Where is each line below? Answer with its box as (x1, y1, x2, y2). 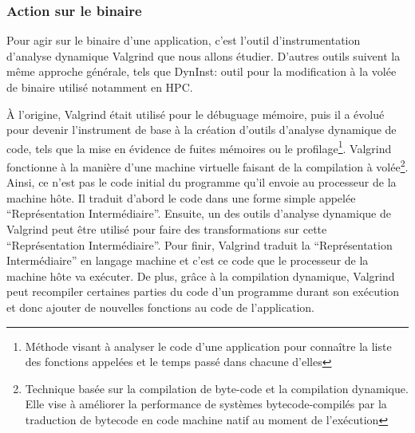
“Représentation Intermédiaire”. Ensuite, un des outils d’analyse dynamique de (6, 205, 391, 222)
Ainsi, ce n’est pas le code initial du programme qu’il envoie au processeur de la (6, 174, 397, 191)
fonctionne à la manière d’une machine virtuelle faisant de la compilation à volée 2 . (6, 156, 409, 175)
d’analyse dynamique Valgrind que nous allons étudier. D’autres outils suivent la (6, 47, 401, 64)
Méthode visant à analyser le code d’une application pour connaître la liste (25, 337, 392, 354)
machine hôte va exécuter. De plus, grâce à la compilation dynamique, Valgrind (6, 267, 395, 284)
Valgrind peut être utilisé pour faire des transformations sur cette (6, 221, 327, 238)
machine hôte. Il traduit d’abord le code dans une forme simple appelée (6, 189, 356, 206)
